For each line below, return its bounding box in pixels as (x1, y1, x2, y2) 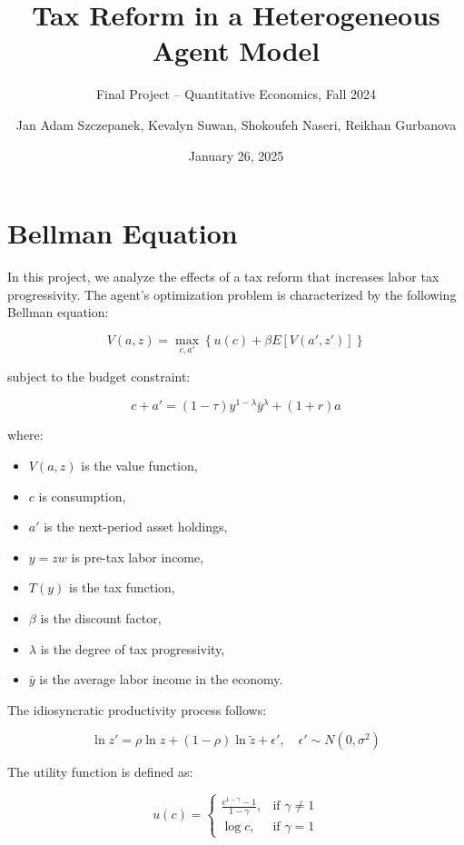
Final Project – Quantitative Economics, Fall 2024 (95, 84, 377, 104)
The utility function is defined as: (7, 762, 193, 781)
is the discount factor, (40, 608, 162, 627)
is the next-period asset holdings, (44, 517, 228, 536)
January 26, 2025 (188, 145, 284, 164)
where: (7, 425, 44, 444)
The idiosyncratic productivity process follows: (7, 700, 267, 719)
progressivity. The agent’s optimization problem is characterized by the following (7, 284, 457, 303)
